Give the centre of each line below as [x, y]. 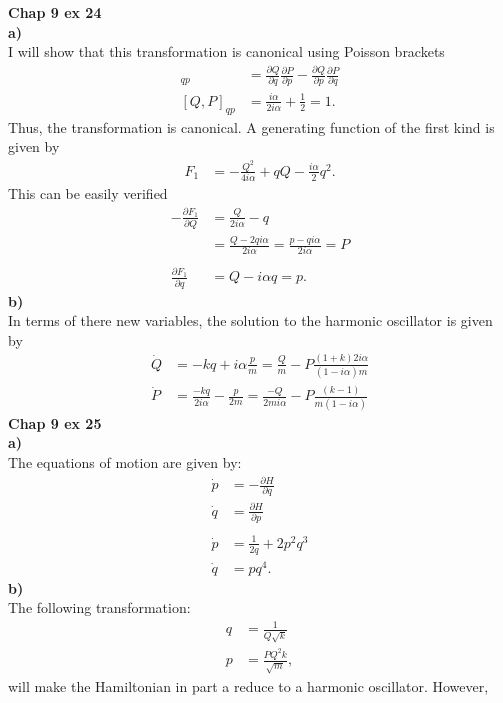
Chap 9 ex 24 [55, 12]
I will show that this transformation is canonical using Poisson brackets [226, 51]
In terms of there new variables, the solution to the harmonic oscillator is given [250, 320]
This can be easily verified [88, 193]
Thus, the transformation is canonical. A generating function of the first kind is [251, 126]
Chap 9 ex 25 [55, 422]
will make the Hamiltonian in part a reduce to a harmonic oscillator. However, [248, 686]
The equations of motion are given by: [125, 461]
